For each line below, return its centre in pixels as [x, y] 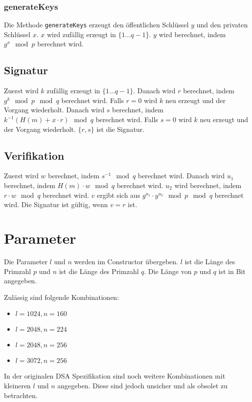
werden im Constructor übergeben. [126, 261]
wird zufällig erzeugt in [82, 34]
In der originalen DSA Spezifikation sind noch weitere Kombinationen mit [115, 376]
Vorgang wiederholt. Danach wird [54, 110]
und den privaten [222, 25]
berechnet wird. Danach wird [181, 176]
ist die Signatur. [120, 129]
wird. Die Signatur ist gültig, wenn [56, 204]
